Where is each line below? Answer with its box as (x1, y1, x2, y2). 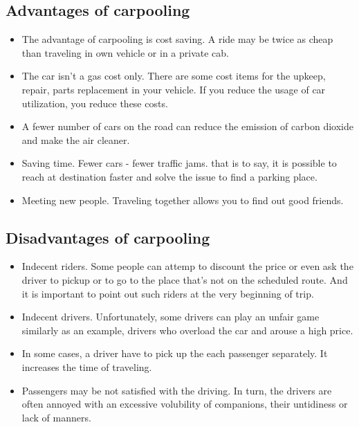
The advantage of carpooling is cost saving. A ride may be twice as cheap (21, 32, 333, 46)
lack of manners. (21, 410, 91, 424)
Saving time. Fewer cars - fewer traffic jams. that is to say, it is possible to (21, 156, 337, 170)
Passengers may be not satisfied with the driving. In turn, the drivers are (21, 383, 332, 397)
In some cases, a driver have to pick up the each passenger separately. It (21, 346, 328, 361)
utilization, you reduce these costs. (21, 96, 168, 110)
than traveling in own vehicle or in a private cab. (21, 45, 229, 60)
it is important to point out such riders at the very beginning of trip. (21, 286, 314, 300)
